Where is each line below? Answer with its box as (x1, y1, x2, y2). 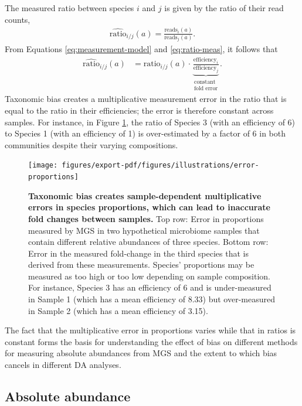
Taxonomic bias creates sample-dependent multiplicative (28, 189, 262, 202)
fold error (194, 85, 218, 91)
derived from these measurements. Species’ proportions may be (28, 258, 255, 271)
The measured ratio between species (5, 2, 134, 13)
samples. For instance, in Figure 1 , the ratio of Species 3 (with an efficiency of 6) (5, 115, 296, 128)
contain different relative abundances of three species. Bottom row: (28, 236, 269, 248)
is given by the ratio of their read (164, 2, 284, 13)
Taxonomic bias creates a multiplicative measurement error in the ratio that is (5, 93, 287, 105)
